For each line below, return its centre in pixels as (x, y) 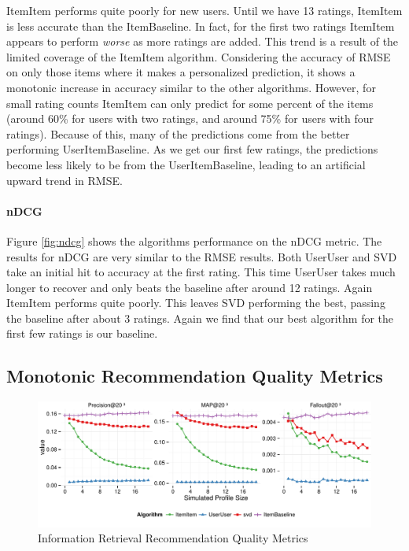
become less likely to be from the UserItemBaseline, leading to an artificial (186, 164)
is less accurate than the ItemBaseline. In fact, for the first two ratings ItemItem (201, 26)
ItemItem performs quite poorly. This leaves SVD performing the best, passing (196, 303)
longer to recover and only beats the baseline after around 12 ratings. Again (190, 287)
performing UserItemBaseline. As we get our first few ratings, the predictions (192, 149)
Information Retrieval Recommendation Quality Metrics (173, 538)
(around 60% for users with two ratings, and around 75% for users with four (190, 118)
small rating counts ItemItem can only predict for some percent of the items (190, 103)
